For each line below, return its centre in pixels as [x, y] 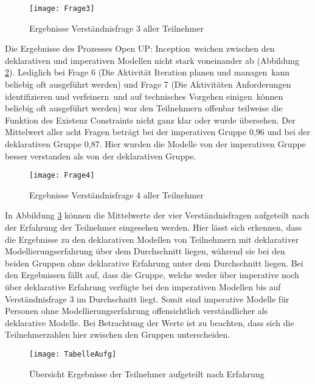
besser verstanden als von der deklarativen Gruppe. [101, 155]
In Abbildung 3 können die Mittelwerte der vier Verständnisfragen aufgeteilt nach [157, 215]
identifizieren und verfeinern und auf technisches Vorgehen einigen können [144, 96]
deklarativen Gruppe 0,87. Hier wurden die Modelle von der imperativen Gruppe [155, 144]
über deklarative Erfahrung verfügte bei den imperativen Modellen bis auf [143, 287]
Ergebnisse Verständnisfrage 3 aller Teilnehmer [116, 28]
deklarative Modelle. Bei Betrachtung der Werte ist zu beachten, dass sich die [150, 322]
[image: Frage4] [62, 176]
